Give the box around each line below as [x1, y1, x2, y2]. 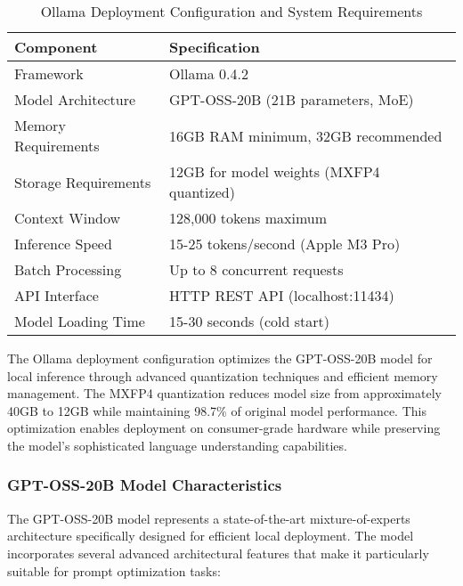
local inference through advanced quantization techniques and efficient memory [7, 366, 438, 385]
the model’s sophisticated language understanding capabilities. [7, 435, 347, 454]
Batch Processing [14, 259, 122, 280]
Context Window [14, 208, 121, 228]
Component [14, 37, 98, 57]
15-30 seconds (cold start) [169, 311, 329, 331]
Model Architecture [14, 89, 136, 110]
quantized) [169, 182, 235, 202]
